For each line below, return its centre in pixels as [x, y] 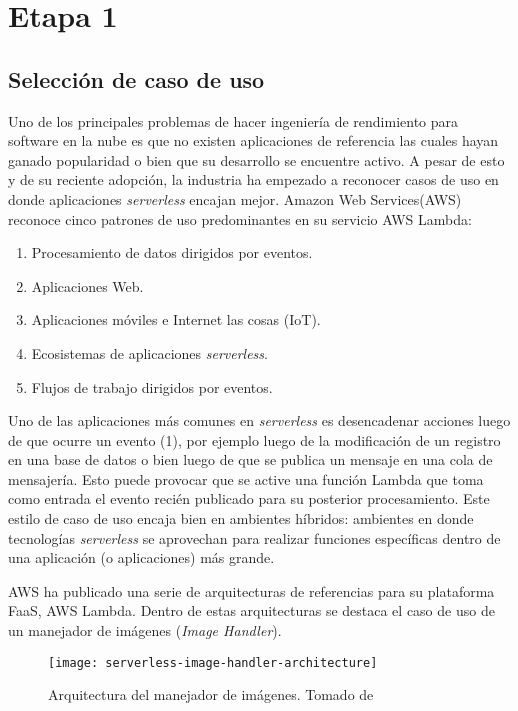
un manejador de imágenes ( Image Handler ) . [145, 630]
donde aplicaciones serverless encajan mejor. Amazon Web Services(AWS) [235, 198]
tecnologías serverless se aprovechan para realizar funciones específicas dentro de [254, 537]
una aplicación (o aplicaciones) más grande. [141, 557]
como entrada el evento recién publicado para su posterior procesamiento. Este [249, 498]
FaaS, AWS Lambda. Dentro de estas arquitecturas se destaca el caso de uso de [251, 610]
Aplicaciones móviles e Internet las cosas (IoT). [176, 319]
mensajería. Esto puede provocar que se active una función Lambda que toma [246, 478]
